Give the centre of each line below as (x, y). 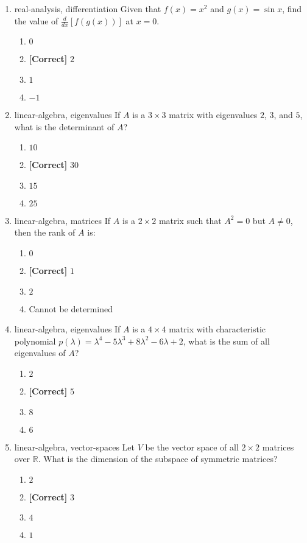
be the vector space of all (192, 447)
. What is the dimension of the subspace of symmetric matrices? (158, 459)
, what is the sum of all (226, 341)
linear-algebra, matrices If (62, 220)
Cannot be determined (71, 308)
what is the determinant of (64, 126)
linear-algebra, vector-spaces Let (75, 447)
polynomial (35, 341)
